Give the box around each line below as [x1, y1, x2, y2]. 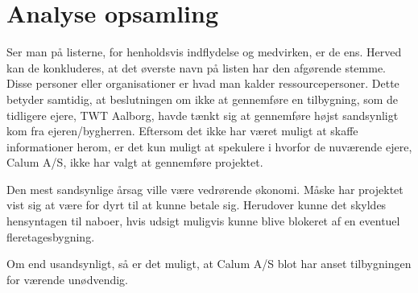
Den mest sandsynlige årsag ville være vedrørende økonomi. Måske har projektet [6, 180, 404, 197]
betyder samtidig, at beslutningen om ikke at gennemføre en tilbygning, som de [6, 90, 399, 107]
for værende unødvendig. [6, 270, 129, 287]
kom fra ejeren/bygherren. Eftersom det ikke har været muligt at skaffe [6, 122, 358, 139]
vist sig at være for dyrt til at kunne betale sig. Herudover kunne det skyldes [6, 196, 387, 213]
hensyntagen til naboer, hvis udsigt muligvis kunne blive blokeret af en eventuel [6, 213, 400, 229]
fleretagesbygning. [6, 228, 95, 245]
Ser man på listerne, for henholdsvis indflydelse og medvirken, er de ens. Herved [6, 43, 402, 60]
